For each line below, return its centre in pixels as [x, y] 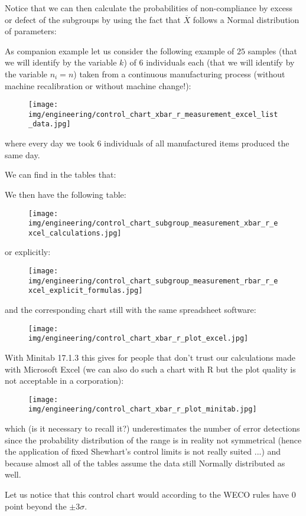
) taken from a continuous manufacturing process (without [179, 74]
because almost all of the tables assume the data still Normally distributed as [145, 463]
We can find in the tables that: [61, 174]
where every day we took [50, 143]
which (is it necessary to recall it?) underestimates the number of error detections [152, 428]
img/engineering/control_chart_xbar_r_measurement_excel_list [153, 114]
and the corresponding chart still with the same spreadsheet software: [131, 310]
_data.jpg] [50, 124]
